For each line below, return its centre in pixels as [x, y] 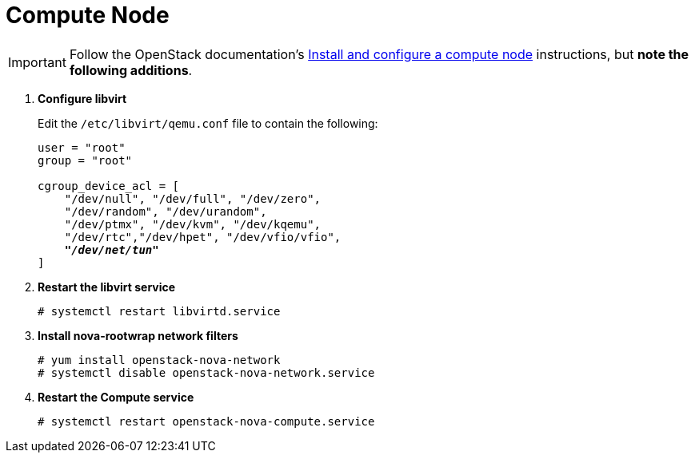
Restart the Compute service [116, 397]
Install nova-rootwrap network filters [138, 335]
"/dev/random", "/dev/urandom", [166, 211]
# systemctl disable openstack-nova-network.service [206, 372]
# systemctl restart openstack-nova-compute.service [206, 421]
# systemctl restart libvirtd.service [159, 311]
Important [37, 62]
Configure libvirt [82, 98]
